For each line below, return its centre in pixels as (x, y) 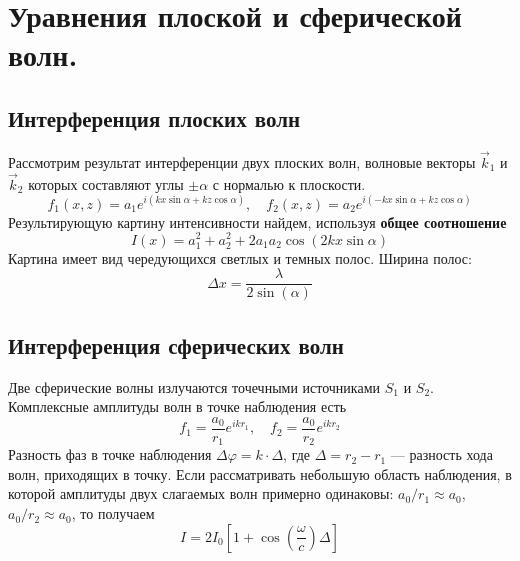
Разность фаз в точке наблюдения (110, 454)
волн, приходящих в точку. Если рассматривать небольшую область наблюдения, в (260, 473)
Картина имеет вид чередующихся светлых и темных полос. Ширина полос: (240, 257)
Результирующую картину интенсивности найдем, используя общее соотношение (257, 221)
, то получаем (113, 513)
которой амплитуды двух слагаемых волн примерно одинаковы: (201, 493)
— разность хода (441, 454)
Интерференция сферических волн (176, 344)
